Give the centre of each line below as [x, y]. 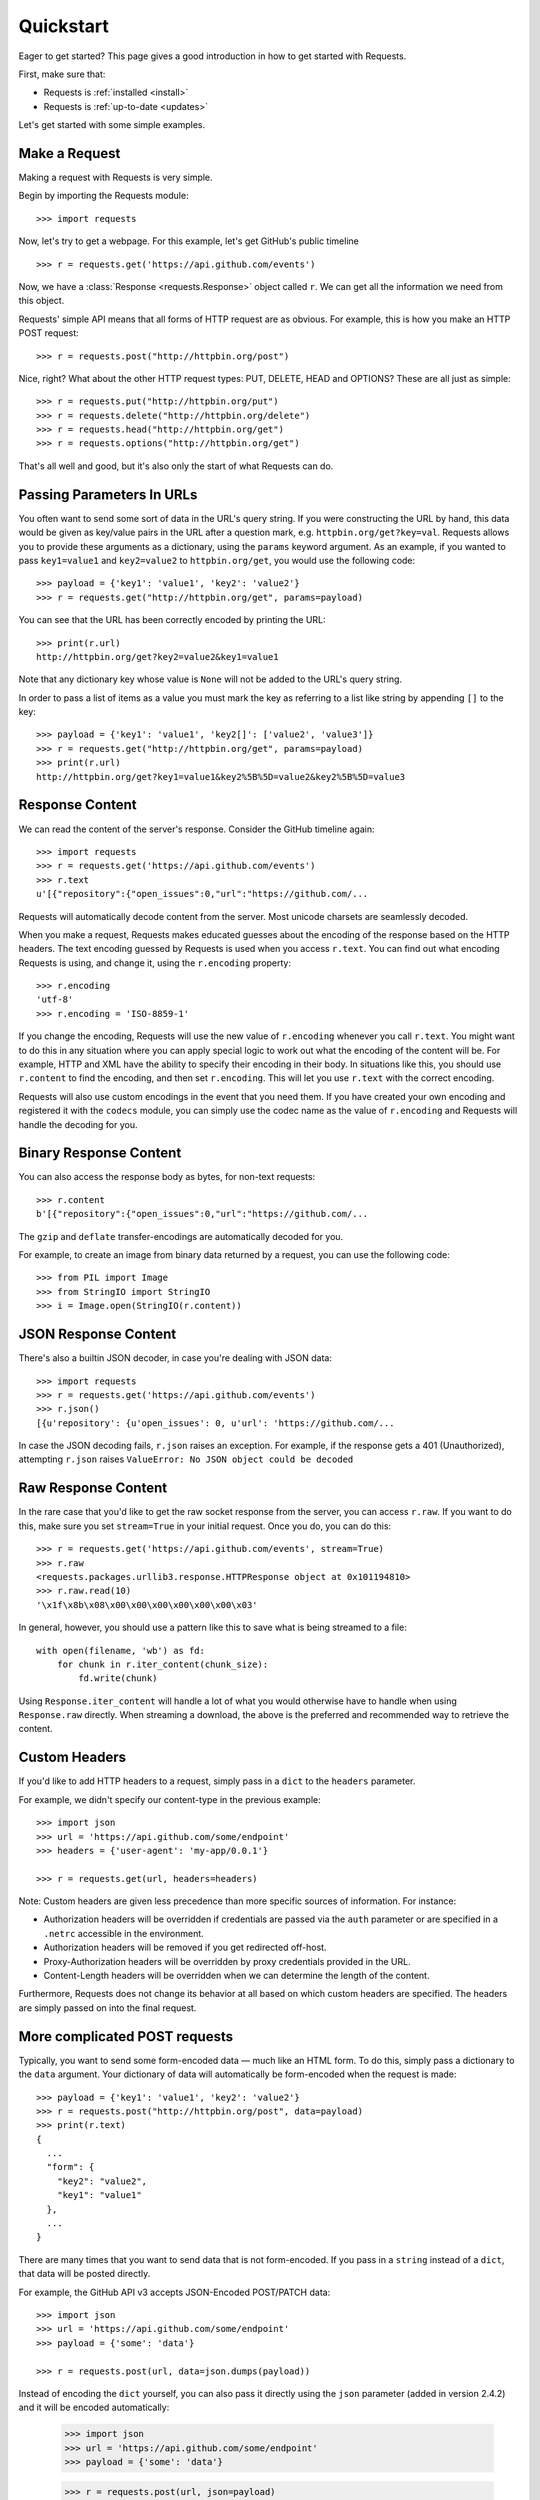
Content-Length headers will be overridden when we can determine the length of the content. [236, 1976]
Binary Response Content [100, 1153]
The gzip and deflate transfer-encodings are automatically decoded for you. [181, 1236]
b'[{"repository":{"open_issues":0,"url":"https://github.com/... [202, 1214]
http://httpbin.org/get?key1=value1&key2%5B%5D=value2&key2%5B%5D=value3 [221, 776]
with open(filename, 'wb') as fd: [120, 1650]
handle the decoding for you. [78, 1124]
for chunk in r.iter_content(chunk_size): [162, 1664]
